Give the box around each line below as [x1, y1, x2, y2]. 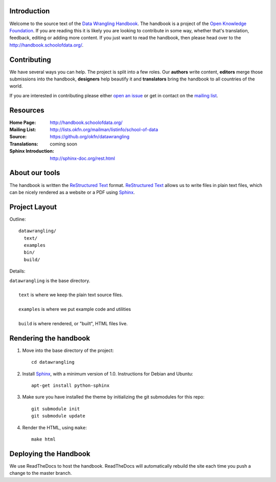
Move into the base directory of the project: [22, 347, 114, 353]
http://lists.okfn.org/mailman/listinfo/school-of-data [50, 127, 158, 133]
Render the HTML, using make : [22, 424, 87, 430]
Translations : [9, 141, 38, 147]
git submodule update [31, 413, 85, 419]
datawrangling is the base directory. [9, 277, 90, 284]
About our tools [9, 169, 60, 177]
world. [9, 83, 23, 89]
